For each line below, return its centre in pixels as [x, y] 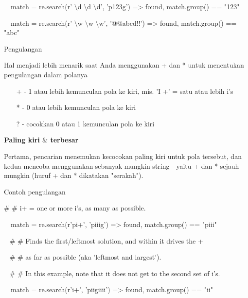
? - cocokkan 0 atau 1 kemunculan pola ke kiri [85, 123]
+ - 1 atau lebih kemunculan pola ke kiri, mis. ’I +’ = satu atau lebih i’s [125, 91]
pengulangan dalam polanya [46, 74]
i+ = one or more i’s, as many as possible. [83, 208]
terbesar [64, 140]
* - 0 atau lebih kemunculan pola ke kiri [76, 107]
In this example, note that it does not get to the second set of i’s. [123, 273]
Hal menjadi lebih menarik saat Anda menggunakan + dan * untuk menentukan [124, 65]
